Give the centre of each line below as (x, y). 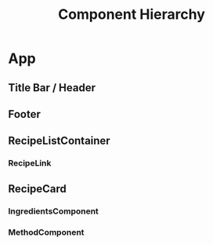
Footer (25, 114)
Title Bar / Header (52, 88)
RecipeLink (30, 163)
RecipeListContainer (60, 141)
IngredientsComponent (54, 211)
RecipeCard (37, 189)
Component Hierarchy (132, 15)
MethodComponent (46, 232)
